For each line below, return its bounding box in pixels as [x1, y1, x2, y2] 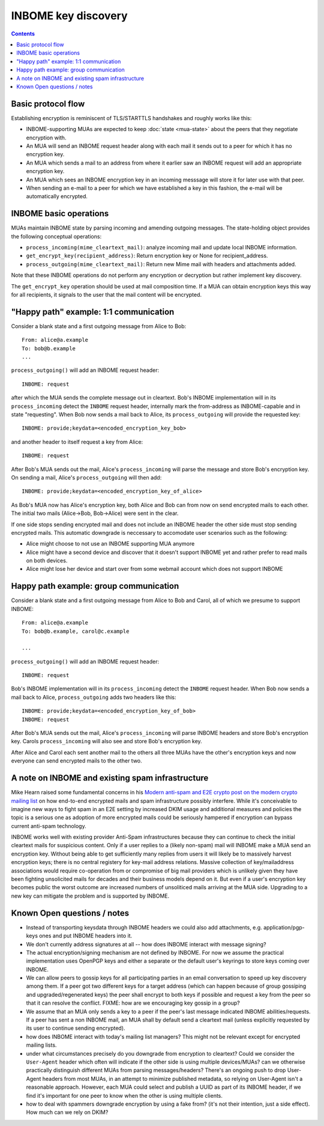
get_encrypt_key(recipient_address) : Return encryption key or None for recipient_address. [26, 252, 268, 260]
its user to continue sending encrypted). [26, 1024, 125, 1032]
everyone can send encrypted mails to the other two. [11, 757, 142, 764]
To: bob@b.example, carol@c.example [22, 628, 130, 635]
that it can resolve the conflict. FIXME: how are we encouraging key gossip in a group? [26, 999, 240, 1006]
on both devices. [26, 557, 68, 564]
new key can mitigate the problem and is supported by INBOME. [11, 892, 170, 899]
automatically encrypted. [26, 193, 88, 200]
